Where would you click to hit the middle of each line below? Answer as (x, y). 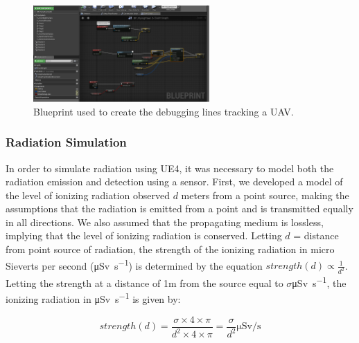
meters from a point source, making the (265, 195)
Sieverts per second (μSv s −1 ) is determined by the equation (134, 264)
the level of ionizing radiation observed (88, 195)
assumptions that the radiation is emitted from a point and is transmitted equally (179, 208)
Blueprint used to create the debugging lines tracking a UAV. (164, 111)
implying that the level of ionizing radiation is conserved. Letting (144, 235)
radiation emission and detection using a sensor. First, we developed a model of (174, 182)
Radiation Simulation (66, 142)
